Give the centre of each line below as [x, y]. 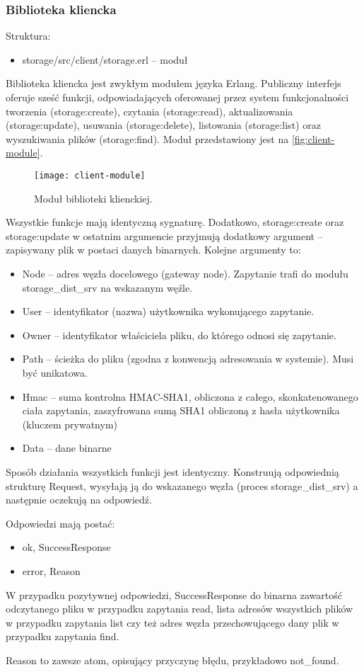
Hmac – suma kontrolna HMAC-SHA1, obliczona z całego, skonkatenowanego [190, 396]
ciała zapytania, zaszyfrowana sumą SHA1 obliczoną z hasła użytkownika [181, 410]
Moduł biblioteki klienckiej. [93, 198]
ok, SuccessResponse [66, 547]
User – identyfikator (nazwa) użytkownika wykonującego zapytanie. [168, 311]
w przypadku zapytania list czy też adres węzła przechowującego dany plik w [172, 622]
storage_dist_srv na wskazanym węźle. [107, 287]
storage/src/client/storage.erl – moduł [105, 59]
